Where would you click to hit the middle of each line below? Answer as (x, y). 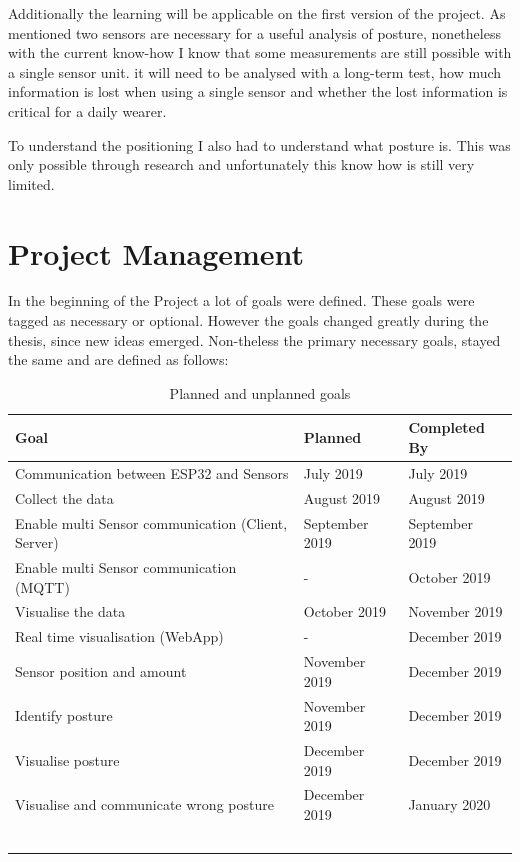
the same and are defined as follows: (118, 359)
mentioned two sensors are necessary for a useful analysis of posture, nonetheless (254, 32)
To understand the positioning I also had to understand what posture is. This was (259, 144)
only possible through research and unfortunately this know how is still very (241, 164)
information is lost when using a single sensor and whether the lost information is (258, 91)
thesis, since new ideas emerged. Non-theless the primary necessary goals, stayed (254, 339)
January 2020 (449, 804)
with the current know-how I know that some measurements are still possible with (260, 52)
